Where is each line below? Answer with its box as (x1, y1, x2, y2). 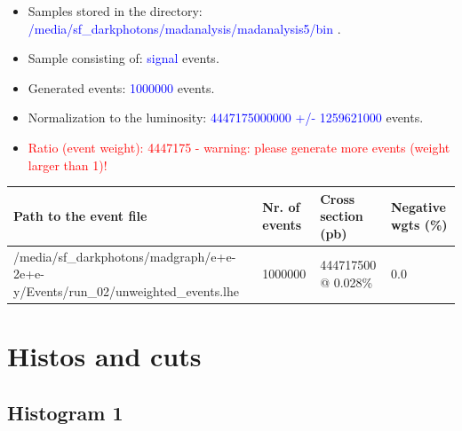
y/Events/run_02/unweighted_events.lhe (13, 281, 239, 300)
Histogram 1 (7, 398, 123, 426)
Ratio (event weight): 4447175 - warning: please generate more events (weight (28, 137, 450, 156)
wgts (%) (390, 215, 448, 234)
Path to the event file (13, 207, 147, 225)
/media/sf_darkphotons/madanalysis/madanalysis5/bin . (28, 19, 341, 37)
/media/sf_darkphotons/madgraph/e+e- (13, 247, 236, 265)
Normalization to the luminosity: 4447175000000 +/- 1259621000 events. (28, 108, 424, 127)
